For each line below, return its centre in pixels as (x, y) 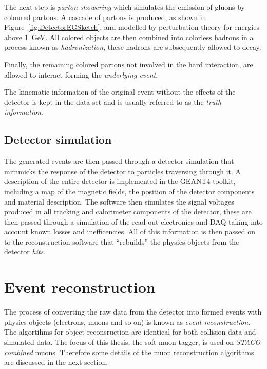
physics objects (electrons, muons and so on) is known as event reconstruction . (127, 321)
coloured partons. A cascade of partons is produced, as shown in (105, 17)
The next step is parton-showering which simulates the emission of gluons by (125, 7)
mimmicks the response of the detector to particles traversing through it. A (123, 171)
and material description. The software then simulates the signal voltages (119, 201)
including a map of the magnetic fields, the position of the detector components (129, 191)
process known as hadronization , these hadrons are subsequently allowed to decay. (133, 47)
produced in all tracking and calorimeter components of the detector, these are (128, 211)
